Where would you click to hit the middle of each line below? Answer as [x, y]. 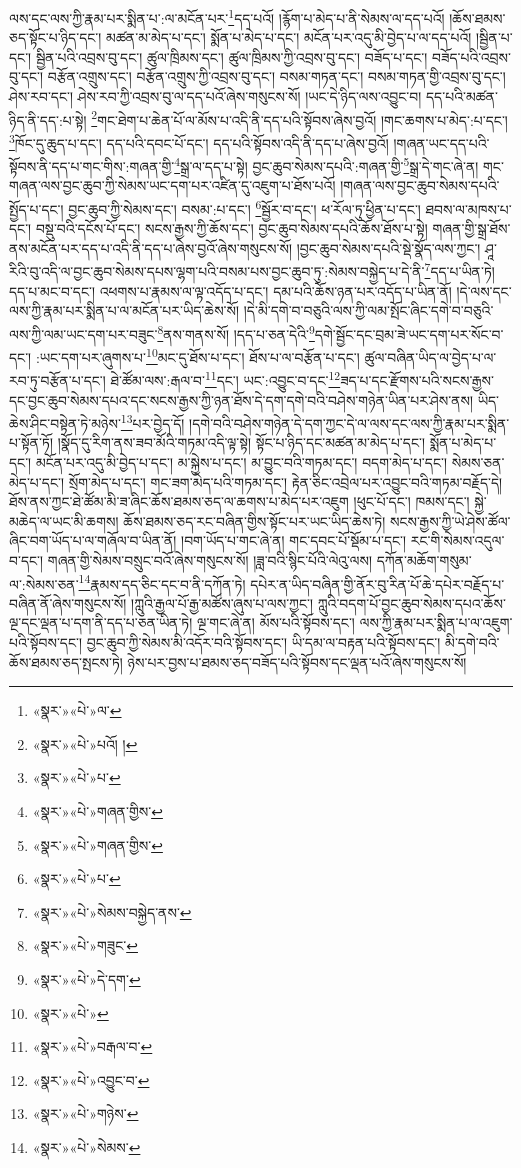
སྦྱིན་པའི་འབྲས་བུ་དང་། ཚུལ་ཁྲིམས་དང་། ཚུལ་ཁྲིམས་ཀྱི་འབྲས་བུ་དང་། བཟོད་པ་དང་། [231, 56]
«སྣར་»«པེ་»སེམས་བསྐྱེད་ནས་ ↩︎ [112, 911]
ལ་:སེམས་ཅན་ [44, 583]
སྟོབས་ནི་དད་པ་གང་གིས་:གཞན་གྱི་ [92, 165]
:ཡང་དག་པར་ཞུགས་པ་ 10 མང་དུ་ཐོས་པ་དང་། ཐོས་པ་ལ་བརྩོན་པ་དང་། [197, 355]
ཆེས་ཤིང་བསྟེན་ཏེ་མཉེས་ [65, 422]
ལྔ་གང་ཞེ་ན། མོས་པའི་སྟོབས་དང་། [276, 622]
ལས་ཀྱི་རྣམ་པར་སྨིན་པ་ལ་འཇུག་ [436, 622]
